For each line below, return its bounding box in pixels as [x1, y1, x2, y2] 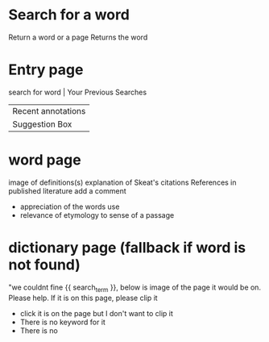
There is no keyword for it [19, 317, 106, 327]
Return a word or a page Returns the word [8, 32, 148, 42]
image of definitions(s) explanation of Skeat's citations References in [8, 177, 237, 187]
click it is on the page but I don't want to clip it [19, 308, 173, 318]
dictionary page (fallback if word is [8, 239, 246, 256]
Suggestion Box [12, 119, 72, 130]
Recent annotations [12, 105, 86, 116]
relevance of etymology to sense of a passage [19, 210, 175, 219]
